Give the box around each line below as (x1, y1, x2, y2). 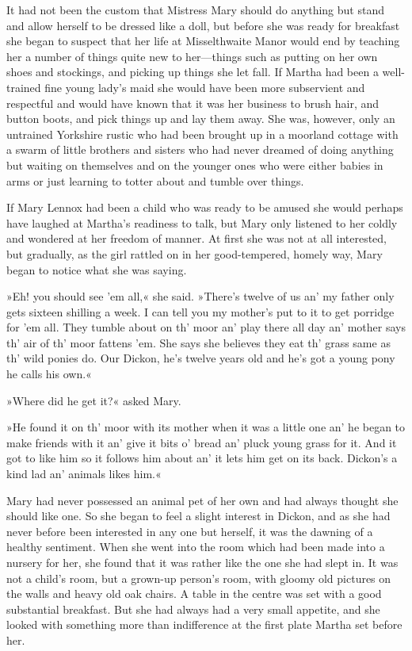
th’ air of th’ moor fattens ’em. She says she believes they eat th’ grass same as (6, 334, 391, 350)
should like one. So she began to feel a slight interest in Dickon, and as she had (6, 507, 391, 524)
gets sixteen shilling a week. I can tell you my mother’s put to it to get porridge (6, 303, 395, 320)
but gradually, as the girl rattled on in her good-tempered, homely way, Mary (6, 245, 383, 262)
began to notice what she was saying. (6, 261, 187, 278)
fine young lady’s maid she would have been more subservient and (44, 79, 365, 95)
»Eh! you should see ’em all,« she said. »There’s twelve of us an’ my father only (6, 288, 395, 304)
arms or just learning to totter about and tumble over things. (6, 172, 304, 189)
